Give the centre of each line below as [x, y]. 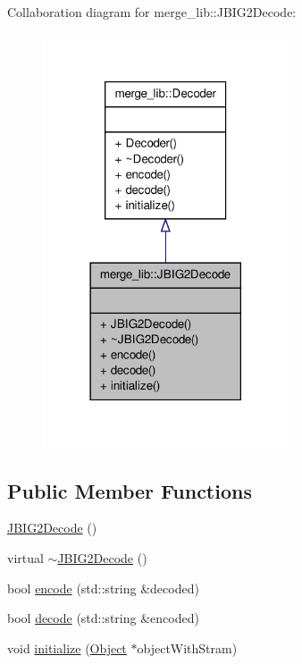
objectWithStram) [187, 647]
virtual [25, 558]
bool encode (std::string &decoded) [103, 588]
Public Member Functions [130, 490]
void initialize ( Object [67, 647]
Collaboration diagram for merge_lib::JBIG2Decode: [152, 12]
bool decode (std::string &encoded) [103, 618]
